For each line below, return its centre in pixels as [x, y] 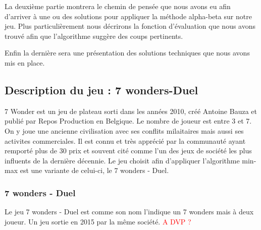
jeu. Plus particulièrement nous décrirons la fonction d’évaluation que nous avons [130, 26]
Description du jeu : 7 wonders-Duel [101, 90]
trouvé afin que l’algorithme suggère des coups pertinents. [94, 36]
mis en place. [25, 62]
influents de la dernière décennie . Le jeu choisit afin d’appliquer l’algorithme [122, 160]
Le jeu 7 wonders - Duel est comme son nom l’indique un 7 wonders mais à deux [129, 212]
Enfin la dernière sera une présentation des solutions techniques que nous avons [127, 53]
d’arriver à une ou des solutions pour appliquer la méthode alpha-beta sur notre [128, 16]
